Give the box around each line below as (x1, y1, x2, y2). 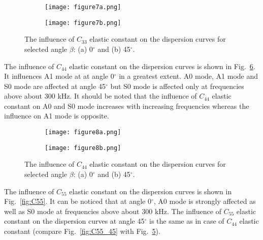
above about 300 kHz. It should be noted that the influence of (4, 91, 197, 101)
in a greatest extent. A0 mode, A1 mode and (119, 71, 258, 81)
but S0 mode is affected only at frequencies (110, 80, 244, 91)
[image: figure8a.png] (45, 129, 121, 136)
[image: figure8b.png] (45, 144, 121, 152)
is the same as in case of (149, 216, 224, 226)
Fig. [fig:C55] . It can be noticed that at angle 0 (4, 196, 151, 206)
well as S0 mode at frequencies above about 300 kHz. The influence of (4, 205, 221, 216)
